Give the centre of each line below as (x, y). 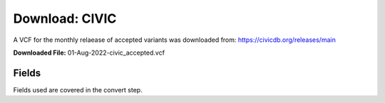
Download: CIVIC (65, 18)
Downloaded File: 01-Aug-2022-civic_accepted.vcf (89, 53)
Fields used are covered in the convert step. (78, 90)
